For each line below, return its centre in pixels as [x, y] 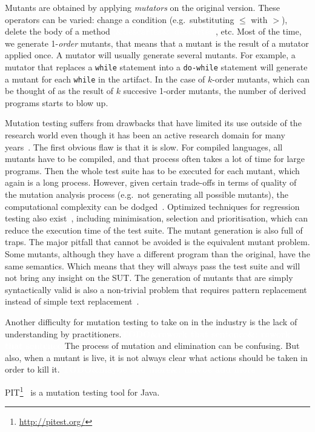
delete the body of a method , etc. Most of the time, [153, 31]
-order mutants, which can [261, 79]
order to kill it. [32, 369]
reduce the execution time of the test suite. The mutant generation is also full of [154, 230]
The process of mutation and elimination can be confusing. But [182, 346]
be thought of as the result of [59, 91]
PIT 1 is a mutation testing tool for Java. [82, 391]
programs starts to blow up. [57, 102]
